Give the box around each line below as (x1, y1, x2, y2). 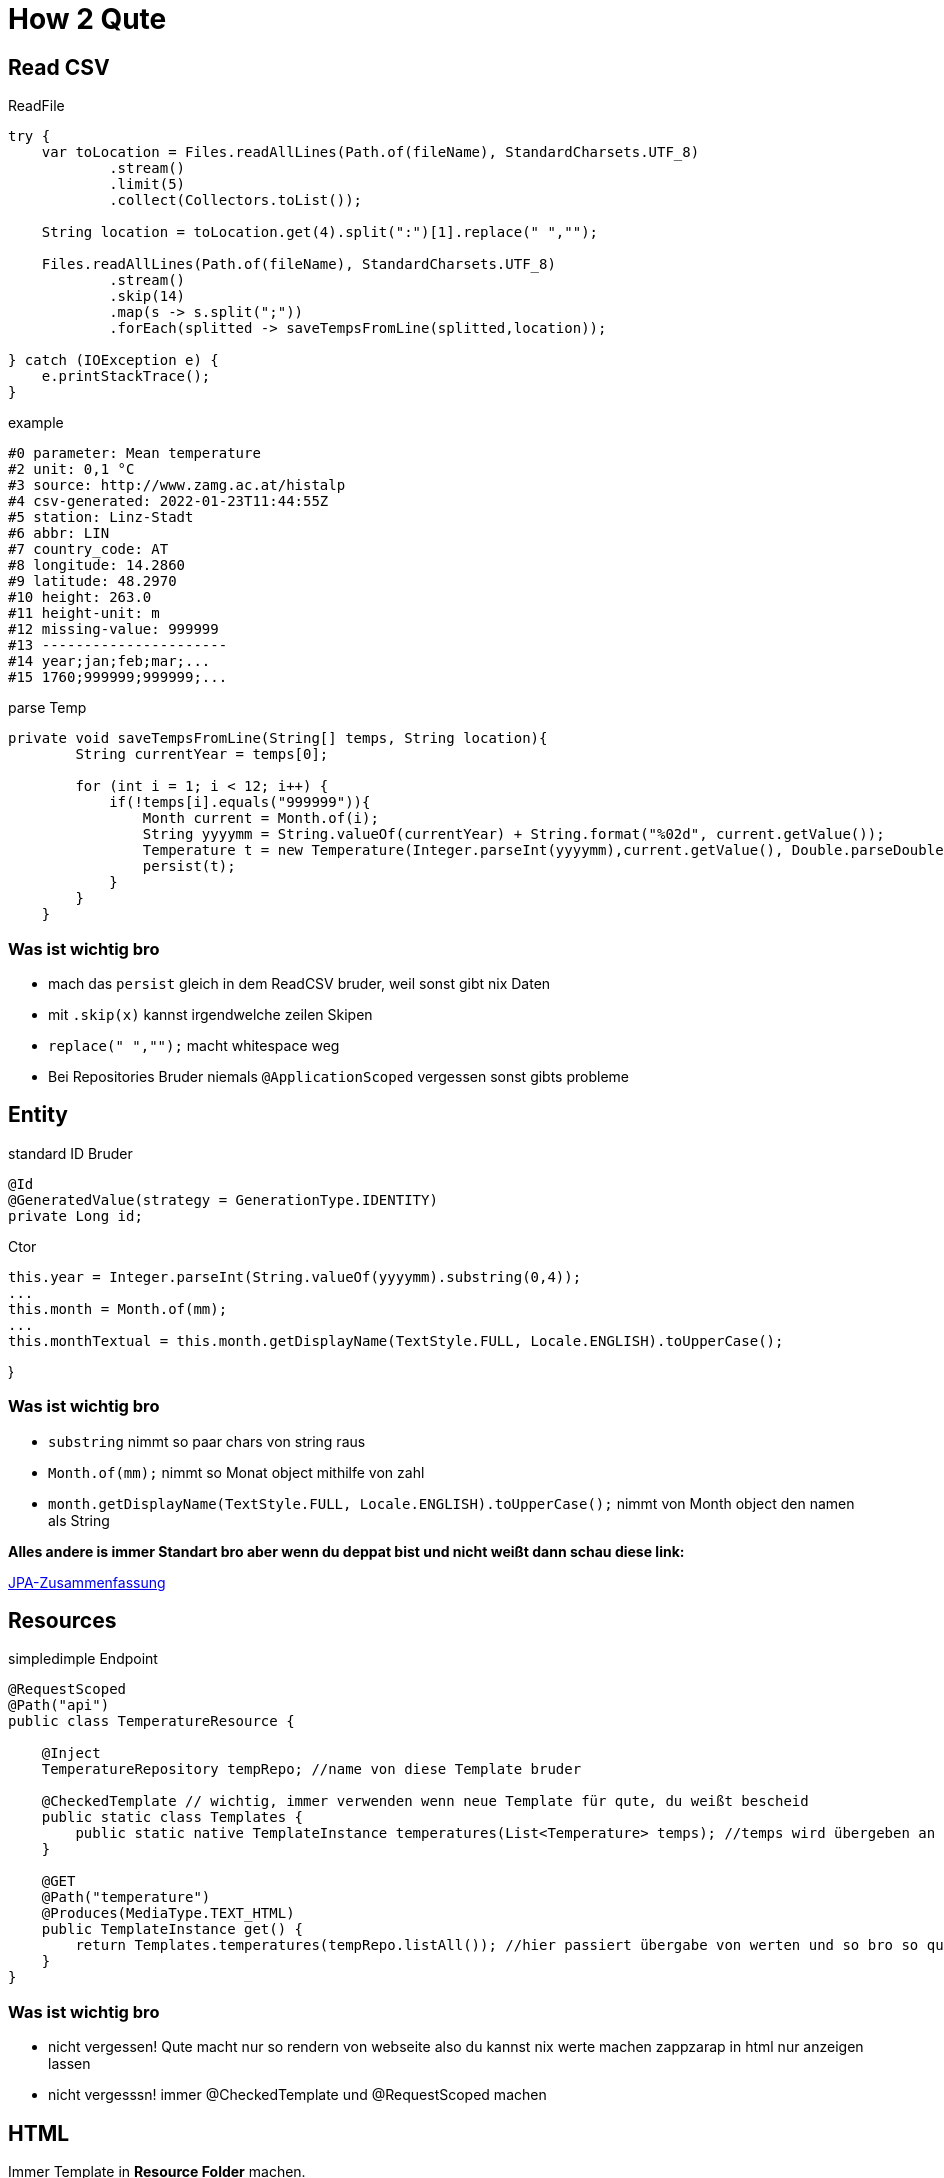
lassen (48, 2055, 91, 2073)
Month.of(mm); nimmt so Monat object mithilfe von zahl (48, 1463, 425, 1481)
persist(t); (142, 858, 236, 875)
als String (48, 1511, 110, 1529)
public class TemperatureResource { (8, 1713, 295, 1730)
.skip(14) (109, 288, 186, 305)
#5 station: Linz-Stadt (8, 509, 194, 526)
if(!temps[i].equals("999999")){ (109, 794, 371, 811)
